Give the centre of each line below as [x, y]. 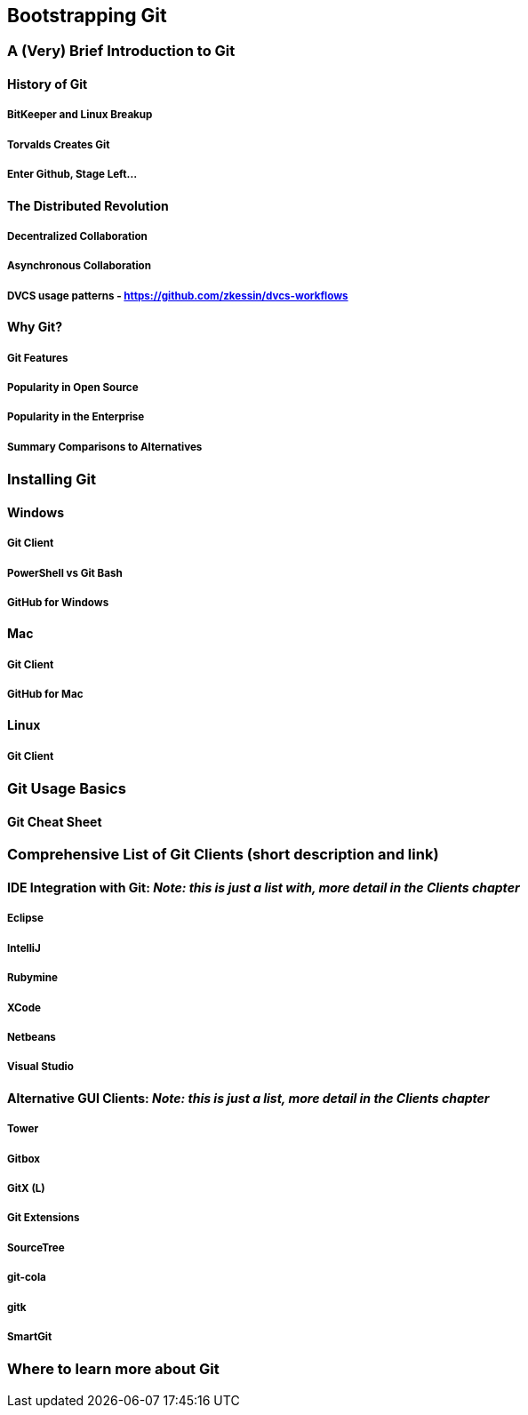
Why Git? [35, 327]
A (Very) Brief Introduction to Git [121, 51]
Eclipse [25, 919]
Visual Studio [40, 1067]
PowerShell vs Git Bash [65, 573]
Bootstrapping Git [87, 16]
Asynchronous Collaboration [79, 266]
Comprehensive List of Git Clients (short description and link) [223, 855]
